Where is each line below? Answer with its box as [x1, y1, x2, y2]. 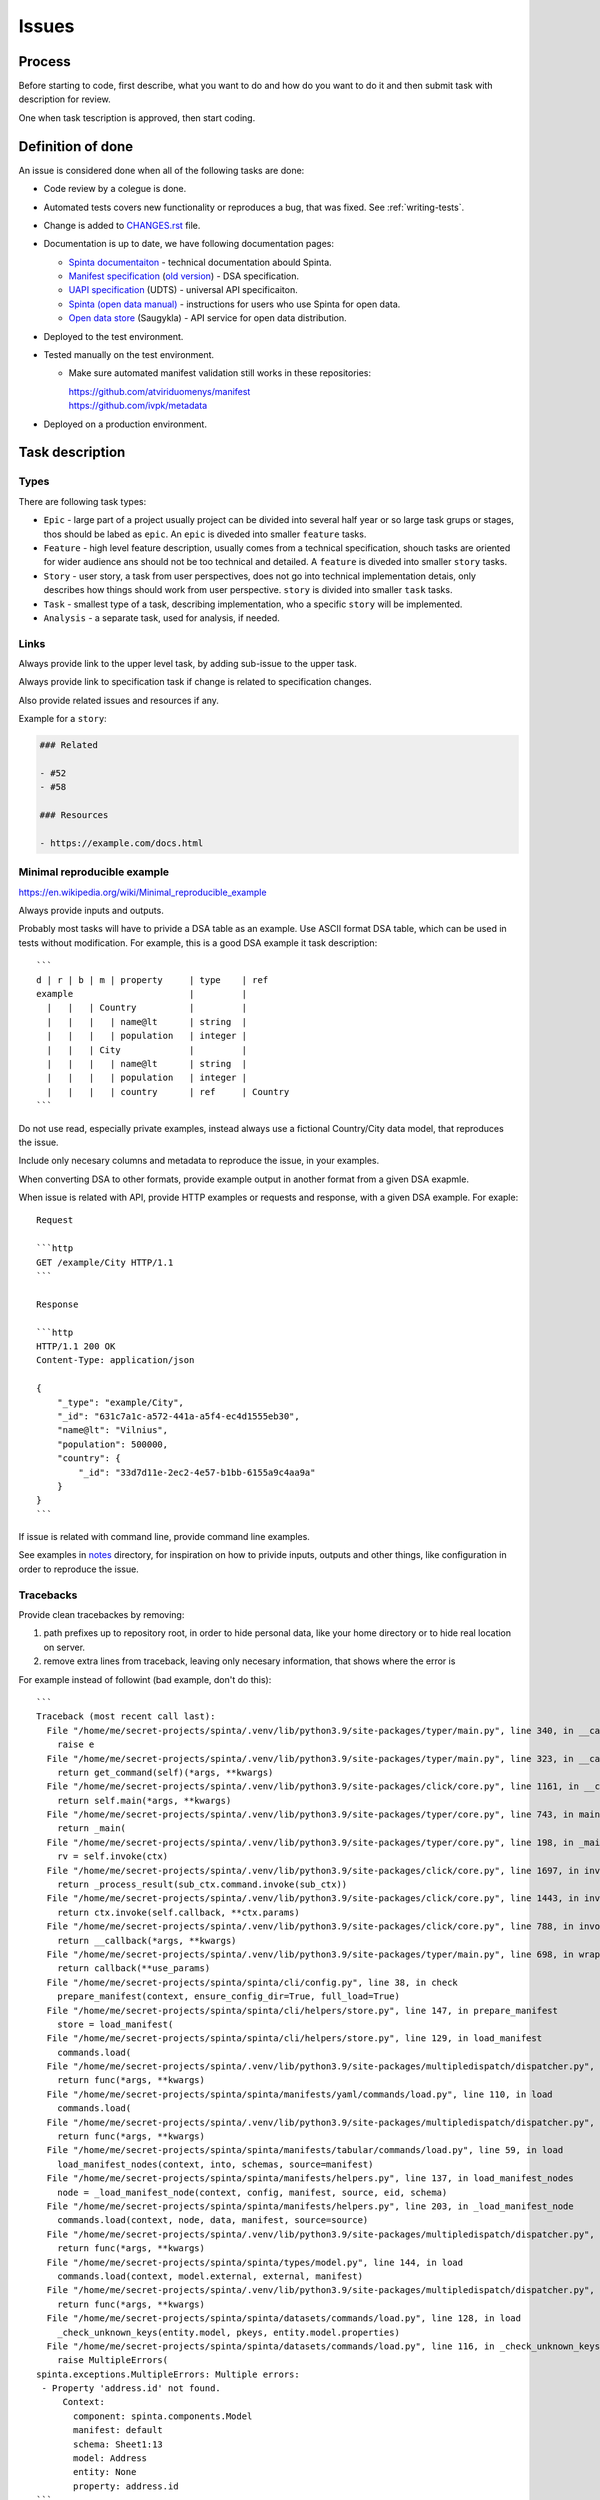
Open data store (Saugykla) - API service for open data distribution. [68, 312, 347, 324]
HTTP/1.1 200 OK [36, 1340, 116, 1352]
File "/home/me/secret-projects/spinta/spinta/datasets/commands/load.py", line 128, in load [46, 2313, 522, 2324]
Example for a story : [18, 713, 107, 725]
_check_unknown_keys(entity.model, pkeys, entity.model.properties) [56, 2326, 400, 2338]
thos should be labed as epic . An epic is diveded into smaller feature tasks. [43, 528, 367, 540]
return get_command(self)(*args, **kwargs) [56, 1766, 274, 1778]
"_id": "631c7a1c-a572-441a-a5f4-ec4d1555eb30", [56, 1410, 300, 1422]
